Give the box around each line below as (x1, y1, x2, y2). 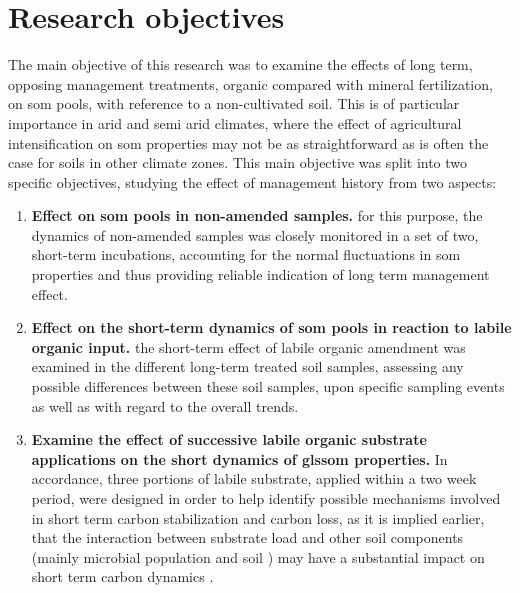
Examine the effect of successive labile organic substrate (31, 429, 427, 450)
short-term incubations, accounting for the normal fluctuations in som (31, 244, 461, 265)
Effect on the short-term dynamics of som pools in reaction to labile (31, 317, 512, 338)
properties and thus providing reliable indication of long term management (31, 264, 490, 285)
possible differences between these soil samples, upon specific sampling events (31, 376, 505, 397)
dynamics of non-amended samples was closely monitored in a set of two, (31, 224, 479, 245)
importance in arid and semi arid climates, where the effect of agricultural (8, 112, 462, 133)
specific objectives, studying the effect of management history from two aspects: (8, 171, 497, 192)
